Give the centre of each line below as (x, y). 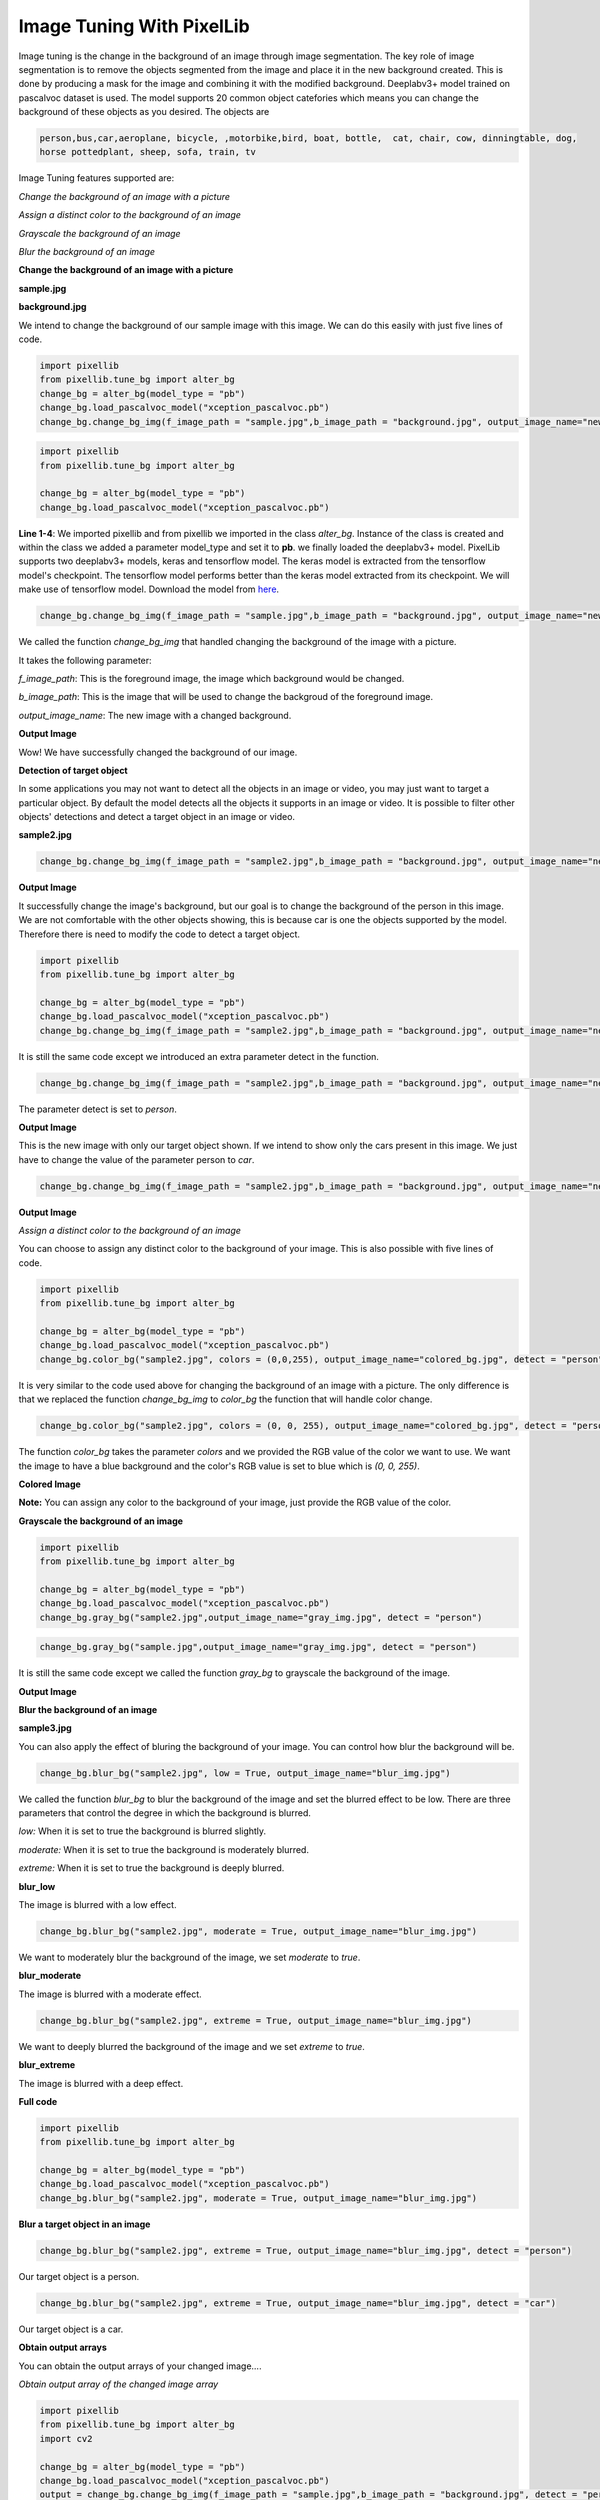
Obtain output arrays (62, 2347)
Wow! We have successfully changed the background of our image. (158, 752)
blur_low (37, 1886)
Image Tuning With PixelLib (134, 26)
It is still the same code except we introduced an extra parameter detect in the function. (199, 1056)
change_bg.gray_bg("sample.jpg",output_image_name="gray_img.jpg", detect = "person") (258, 1647)
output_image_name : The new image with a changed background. (155, 715)
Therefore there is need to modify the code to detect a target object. (159, 934)
